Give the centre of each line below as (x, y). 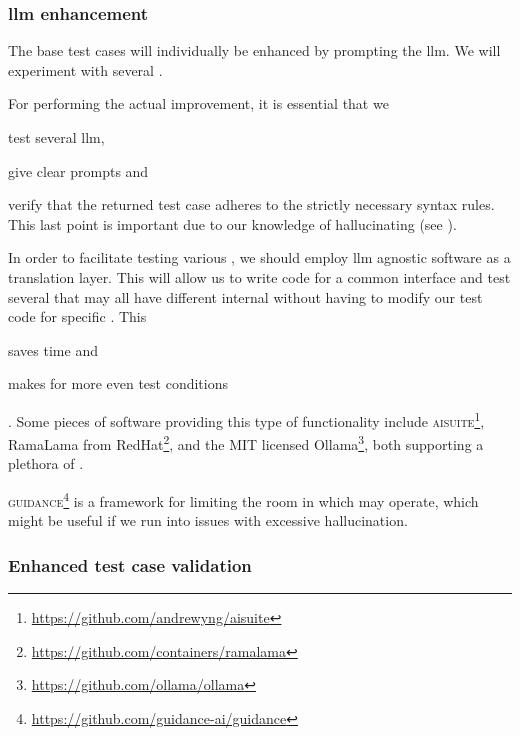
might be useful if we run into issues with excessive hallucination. (208, 520)
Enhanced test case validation (130, 564)
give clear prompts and (78, 170)
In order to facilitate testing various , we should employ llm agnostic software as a (259, 257)
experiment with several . (85, 69)
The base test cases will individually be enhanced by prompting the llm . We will (254, 50)
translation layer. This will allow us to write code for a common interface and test (259, 276)
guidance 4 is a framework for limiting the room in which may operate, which (243, 499)
